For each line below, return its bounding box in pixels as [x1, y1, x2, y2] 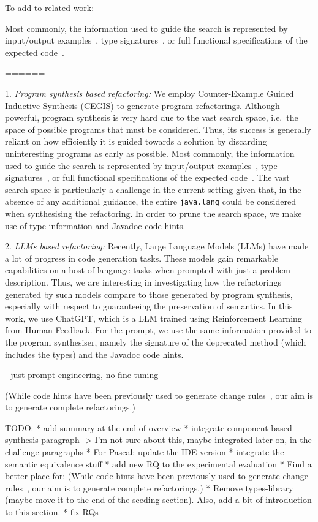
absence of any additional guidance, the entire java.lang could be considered [5, 195, 296, 208]
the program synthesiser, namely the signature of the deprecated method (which [5, 335, 306, 348]
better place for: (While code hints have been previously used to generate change [5, 469, 309, 482]
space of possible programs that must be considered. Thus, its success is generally [5, 123, 311, 135]
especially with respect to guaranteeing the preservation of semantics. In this [5, 300, 293, 312]
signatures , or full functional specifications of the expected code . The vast [5, 171, 290, 184]
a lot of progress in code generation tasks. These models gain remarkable [5, 251, 278, 264]
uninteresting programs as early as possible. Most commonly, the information [5, 146, 295, 159]
